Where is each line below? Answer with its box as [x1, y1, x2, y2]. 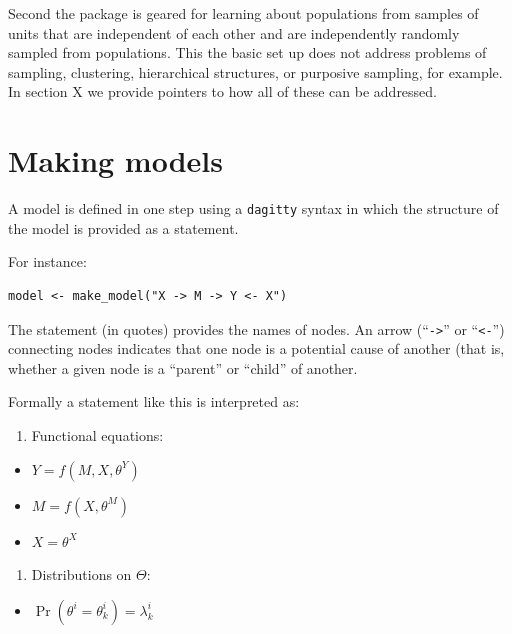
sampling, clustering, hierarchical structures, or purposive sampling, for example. [8, 61, 503, 82]
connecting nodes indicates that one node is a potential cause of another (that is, [8, 338, 505, 359]
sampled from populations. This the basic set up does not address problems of [8, 42, 487, 63]
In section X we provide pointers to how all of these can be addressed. [8, 81, 438, 102]
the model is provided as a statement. [8, 217, 239, 238]
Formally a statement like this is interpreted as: [8, 391, 300, 412]
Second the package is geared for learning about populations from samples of [8, 3, 479, 23]
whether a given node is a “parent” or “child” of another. [8, 357, 358, 378]
